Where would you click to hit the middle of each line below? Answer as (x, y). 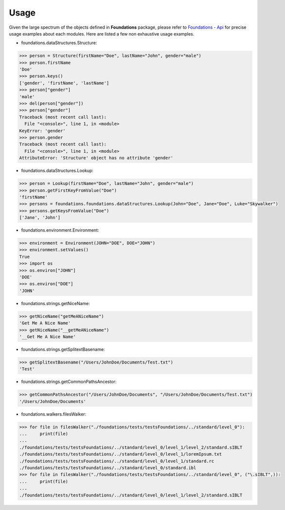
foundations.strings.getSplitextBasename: (63, 349)
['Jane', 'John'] (40, 218)
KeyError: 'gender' (42, 131)
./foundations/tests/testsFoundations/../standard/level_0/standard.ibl (108, 468)
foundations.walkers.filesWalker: (54, 414)
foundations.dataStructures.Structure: (59, 43)
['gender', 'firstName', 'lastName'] (64, 83)
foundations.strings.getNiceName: (55, 303)
